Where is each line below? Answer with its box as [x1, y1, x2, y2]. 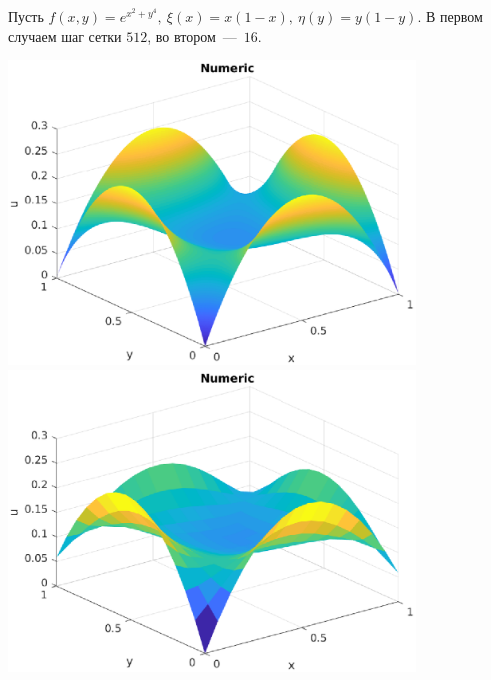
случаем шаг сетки [8, 25, 122, 46]
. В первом [417, 6, 483, 26]
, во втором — [147, 25, 237, 46]
